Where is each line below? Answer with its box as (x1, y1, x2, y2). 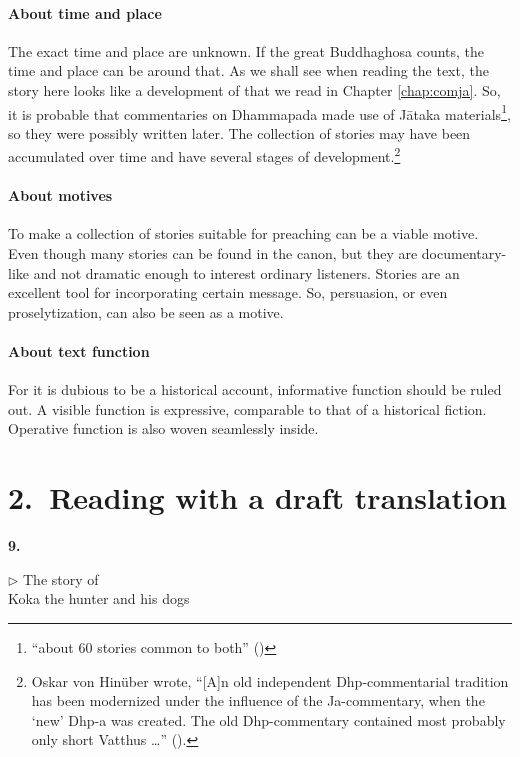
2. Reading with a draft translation (8, 477, 507, 518)
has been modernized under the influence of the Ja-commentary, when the (31, 690, 485, 711)
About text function (8, 341, 150, 362)
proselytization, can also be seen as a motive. (8, 301, 284, 322)
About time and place (8, 2, 162, 23)
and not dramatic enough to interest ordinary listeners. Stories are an (33, 262, 460, 283)
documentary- (421, 243, 507, 264)
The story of (23, 568, 99, 589)
